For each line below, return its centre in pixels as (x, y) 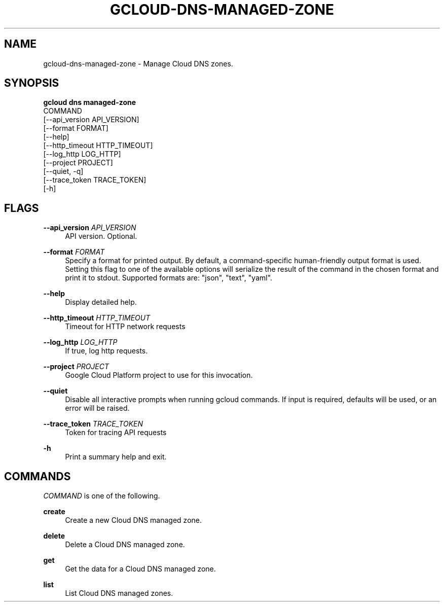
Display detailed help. (101, 302)
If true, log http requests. (106, 351)
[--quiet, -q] (63, 171)
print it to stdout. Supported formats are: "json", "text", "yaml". (169, 278)
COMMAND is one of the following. (102, 496)
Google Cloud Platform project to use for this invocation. (159, 375)
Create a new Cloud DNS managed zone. (134, 520)
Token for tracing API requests (116, 433)
